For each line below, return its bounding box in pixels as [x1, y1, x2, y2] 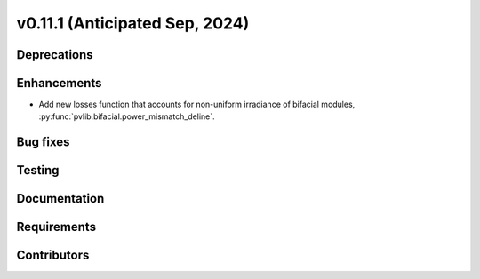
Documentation [16, 191, 105, 206]
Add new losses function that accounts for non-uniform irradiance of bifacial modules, [38, 99, 356, 110]
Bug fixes [16, 134, 70, 150]
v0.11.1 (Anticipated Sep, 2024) [16, 13, 250, 33]
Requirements [16, 219, 97, 235]
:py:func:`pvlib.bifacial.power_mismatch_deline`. [38, 111, 215, 122]
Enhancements [16, 76, 102, 91]
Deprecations [16, 47, 93, 62]
